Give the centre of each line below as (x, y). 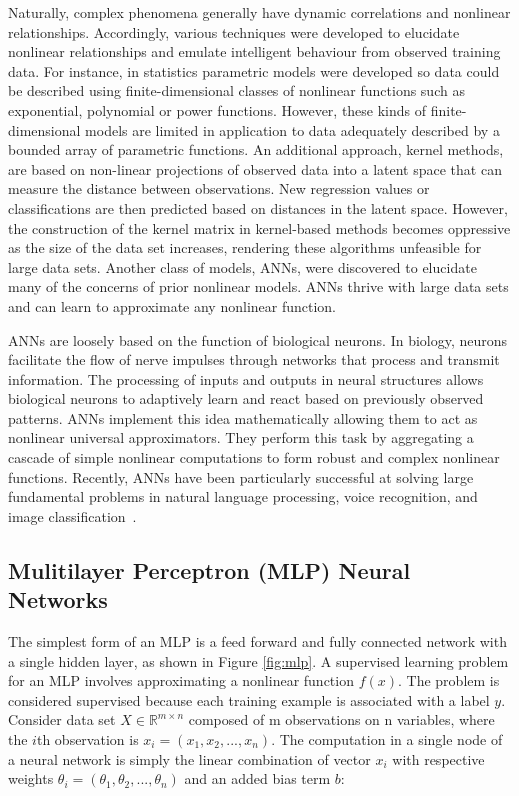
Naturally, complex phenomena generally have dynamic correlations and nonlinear (259, 12)
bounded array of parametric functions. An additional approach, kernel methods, (256, 149)
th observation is (87, 739)
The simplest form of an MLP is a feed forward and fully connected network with (257, 641)
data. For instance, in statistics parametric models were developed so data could (254, 70)
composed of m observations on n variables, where (341, 719)
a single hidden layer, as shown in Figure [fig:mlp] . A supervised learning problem (258, 660)
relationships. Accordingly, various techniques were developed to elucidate (234, 31)
